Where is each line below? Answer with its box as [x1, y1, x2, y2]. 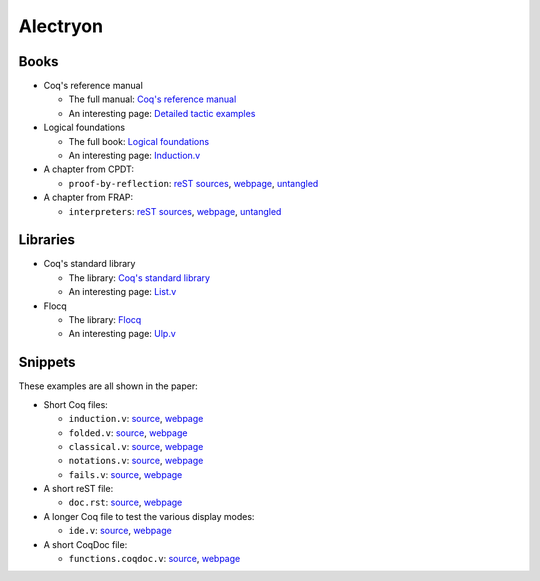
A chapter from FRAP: [43, 191, 134, 204]
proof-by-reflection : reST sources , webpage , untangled [68, 177, 319, 189]
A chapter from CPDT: [43, 163, 135, 175]
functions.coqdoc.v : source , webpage [68, 553, 241, 565]
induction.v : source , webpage [68, 413, 204, 425]
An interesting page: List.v [68, 286, 177, 298]
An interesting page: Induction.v [68, 150, 201, 162]
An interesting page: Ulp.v [68, 328, 177, 340]
